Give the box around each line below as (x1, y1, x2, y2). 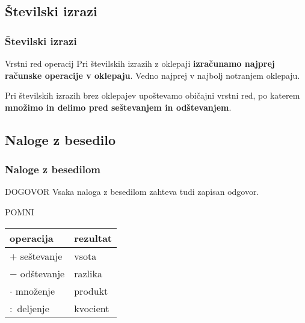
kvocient (74, 301, 109, 315)
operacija (10, 230, 54, 245)
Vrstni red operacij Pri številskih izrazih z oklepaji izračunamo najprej (5, 57, 275, 69)
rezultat (74, 230, 112, 245)
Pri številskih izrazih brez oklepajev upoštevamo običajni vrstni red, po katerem (5, 89, 300, 102)
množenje (15, 283, 55, 298)
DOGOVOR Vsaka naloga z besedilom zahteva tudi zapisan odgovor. (5, 185, 259, 198)
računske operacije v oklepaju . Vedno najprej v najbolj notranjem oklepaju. (5, 69, 300, 81)
